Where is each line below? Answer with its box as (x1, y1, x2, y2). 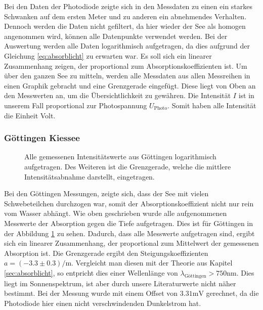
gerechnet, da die (206, 288, 259, 298)
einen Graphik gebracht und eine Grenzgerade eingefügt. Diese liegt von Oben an (4, 80, 256, 91)
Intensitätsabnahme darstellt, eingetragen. (24, 171, 155, 182)
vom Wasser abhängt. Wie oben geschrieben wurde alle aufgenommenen (4, 208, 227, 218)
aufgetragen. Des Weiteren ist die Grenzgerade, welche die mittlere (24, 161, 231, 171)
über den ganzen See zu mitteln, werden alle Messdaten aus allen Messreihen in (4, 70, 250, 81)
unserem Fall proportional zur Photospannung (4, 100, 147, 110)
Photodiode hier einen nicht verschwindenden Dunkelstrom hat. (4, 297, 201, 308)
